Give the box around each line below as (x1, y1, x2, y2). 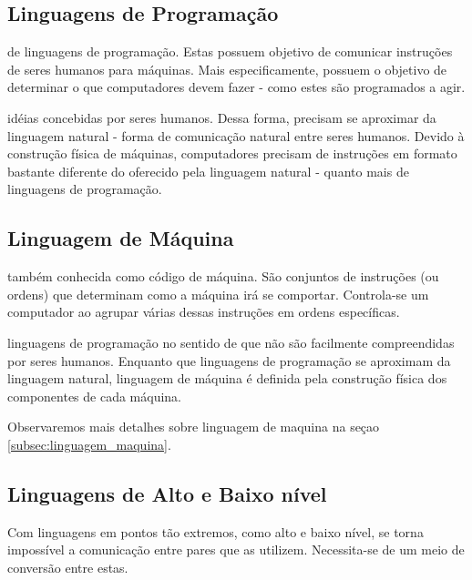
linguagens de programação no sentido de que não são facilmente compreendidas (7, 332, 455, 351)
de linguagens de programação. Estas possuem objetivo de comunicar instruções (7, 42, 453, 61)
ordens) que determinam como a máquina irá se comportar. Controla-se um (7, 284, 429, 303)
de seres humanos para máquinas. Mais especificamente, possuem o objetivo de (7, 59, 447, 78)
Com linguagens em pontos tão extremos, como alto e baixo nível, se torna (7, 522, 424, 541)
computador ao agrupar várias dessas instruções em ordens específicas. (7, 302, 400, 321)
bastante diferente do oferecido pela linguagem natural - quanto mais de (7, 161, 409, 180)
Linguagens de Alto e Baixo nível (7, 479, 327, 507)
